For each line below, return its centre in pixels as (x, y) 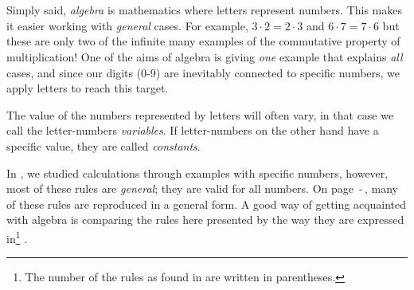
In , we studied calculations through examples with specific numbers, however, (197, 172)
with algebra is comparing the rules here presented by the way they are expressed (205, 219)
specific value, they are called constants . (103, 145)
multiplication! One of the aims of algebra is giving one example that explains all (205, 56)
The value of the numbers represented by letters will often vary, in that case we (200, 114)
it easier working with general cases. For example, (127, 25)
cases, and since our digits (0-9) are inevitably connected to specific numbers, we (203, 72)
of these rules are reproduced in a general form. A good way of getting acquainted (207, 204)
